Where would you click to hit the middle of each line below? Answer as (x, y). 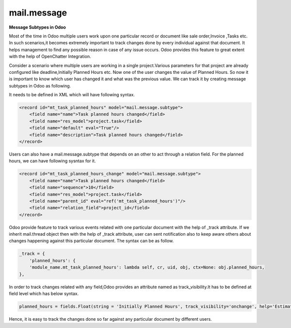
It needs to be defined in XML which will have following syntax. (72, 95)
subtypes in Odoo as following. (40, 86)
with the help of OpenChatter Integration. (50, 56)
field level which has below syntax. (44, 293)
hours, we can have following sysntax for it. (52, 161)
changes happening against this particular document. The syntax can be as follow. (91, 241)
